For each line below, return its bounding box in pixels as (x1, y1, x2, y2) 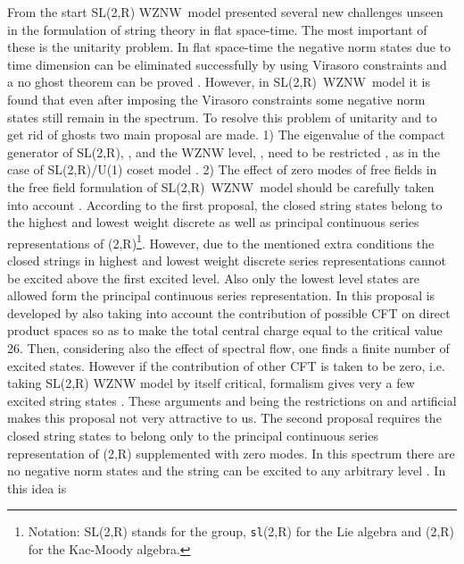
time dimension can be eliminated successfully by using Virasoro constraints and (7, 55, 447, 73)
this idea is (7, 478, 67, 497)
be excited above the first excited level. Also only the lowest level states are (7, 268, 419, 287)
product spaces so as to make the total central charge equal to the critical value (7, 321, 443, 340)
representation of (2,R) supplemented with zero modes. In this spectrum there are (7, 443, 455, 462)
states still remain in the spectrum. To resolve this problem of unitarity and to (7, 107, 437, 126)
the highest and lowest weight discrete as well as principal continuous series (7, 213, 419, 231)
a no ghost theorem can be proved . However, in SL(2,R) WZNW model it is (7, 72, 430, 91)
